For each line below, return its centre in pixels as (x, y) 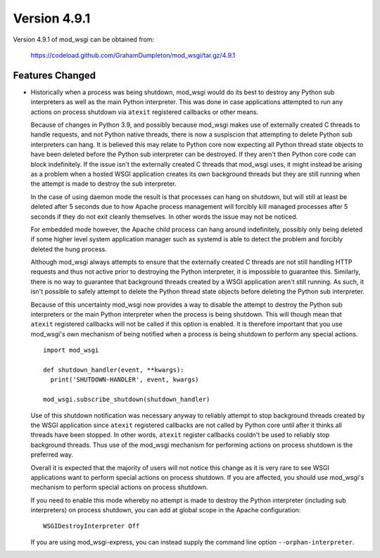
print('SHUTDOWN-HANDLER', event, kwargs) (125, 380)
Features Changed (55, 75)
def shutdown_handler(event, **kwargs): (114, 370)
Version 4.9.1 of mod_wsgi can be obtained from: (84, 39)
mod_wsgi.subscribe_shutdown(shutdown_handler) (127, 400)
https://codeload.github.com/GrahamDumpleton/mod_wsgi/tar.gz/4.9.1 (133, 55)
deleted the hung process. (69, 249)
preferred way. (52, 455)
